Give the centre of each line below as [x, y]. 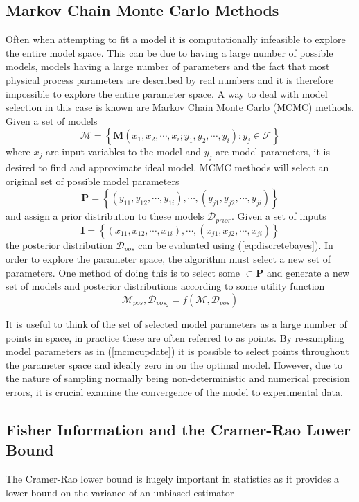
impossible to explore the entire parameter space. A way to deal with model [167, 93]
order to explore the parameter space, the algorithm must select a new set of [168, 259]
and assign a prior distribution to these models [105, 216]
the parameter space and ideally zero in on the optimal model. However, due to [174, 364]
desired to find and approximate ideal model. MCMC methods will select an [167, 167]
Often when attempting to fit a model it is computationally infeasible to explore [176, 39]
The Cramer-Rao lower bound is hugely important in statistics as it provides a [173, 479]
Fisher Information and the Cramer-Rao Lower [178, 429]
